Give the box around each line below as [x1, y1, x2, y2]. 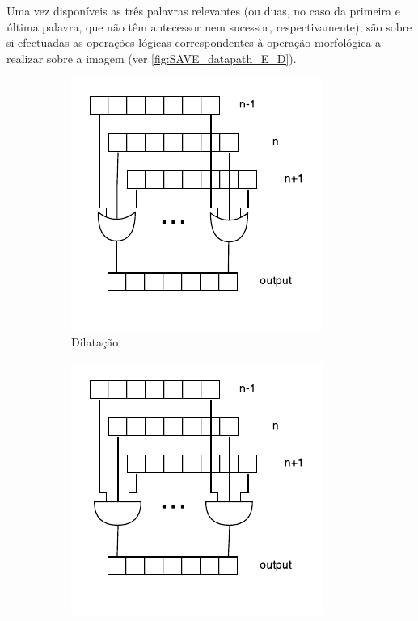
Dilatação [71, 333, 119, 350]
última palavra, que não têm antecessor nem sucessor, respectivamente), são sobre [6, 18, 412, 35]
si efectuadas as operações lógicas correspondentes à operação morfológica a [6, 34, 382, 51]
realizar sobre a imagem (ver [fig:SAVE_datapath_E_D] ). [6, 49, 297, 66]
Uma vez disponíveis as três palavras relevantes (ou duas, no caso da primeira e [6, 2, 400, 19]
